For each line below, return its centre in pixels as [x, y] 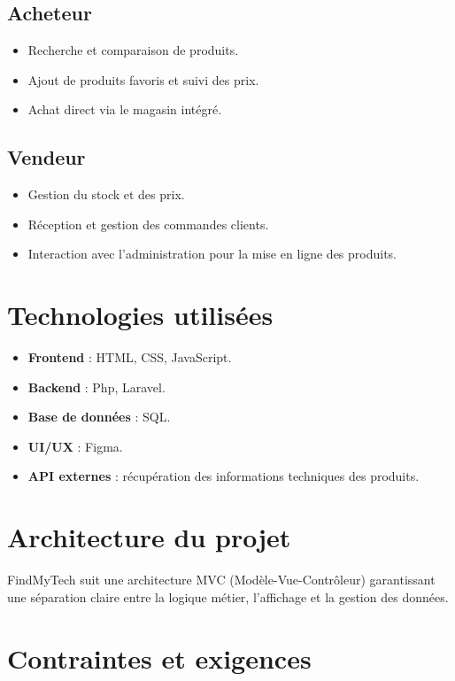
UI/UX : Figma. [75, 446]
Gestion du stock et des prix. [106, 194]
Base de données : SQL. [99, 417]
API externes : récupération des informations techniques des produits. [224, 476]
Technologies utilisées [140, 315]
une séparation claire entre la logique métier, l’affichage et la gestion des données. [228, 596]
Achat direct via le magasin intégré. [125, 109]
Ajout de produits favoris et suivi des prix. [143, 79]
